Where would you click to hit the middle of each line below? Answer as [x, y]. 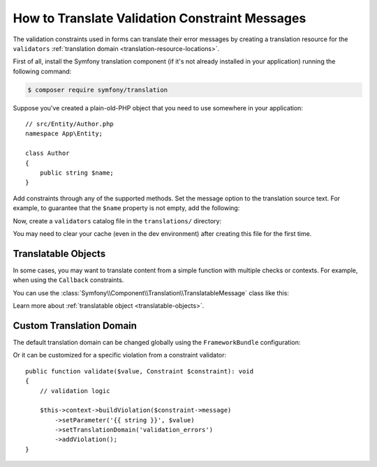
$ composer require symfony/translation [97, 90]
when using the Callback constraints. [68, 280]
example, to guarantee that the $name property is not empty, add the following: [126, 208]
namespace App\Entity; [64, 134]
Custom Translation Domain [75, 326]
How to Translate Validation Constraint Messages [160, 18]
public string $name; [77, 173]
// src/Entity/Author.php [70, 124]
